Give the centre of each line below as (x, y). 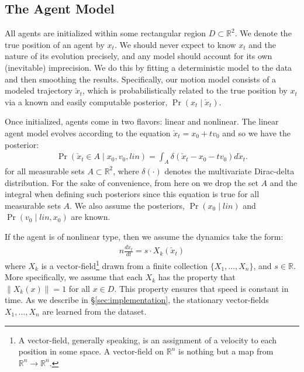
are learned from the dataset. (94, 311)
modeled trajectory (39, 90)
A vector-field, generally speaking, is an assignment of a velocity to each (148, 340)
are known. (91, 217)
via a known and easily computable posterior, (86, 101)
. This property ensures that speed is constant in (201, 288)
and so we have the (257, 132)
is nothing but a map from (226, 351)
